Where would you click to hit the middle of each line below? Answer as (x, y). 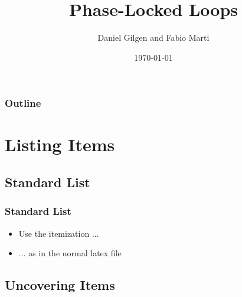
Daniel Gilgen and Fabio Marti (153, 37)
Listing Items (60, 144)
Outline (23, 103)
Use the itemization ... (59, 233)
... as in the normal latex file (70, 253)
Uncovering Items (60, 285)
